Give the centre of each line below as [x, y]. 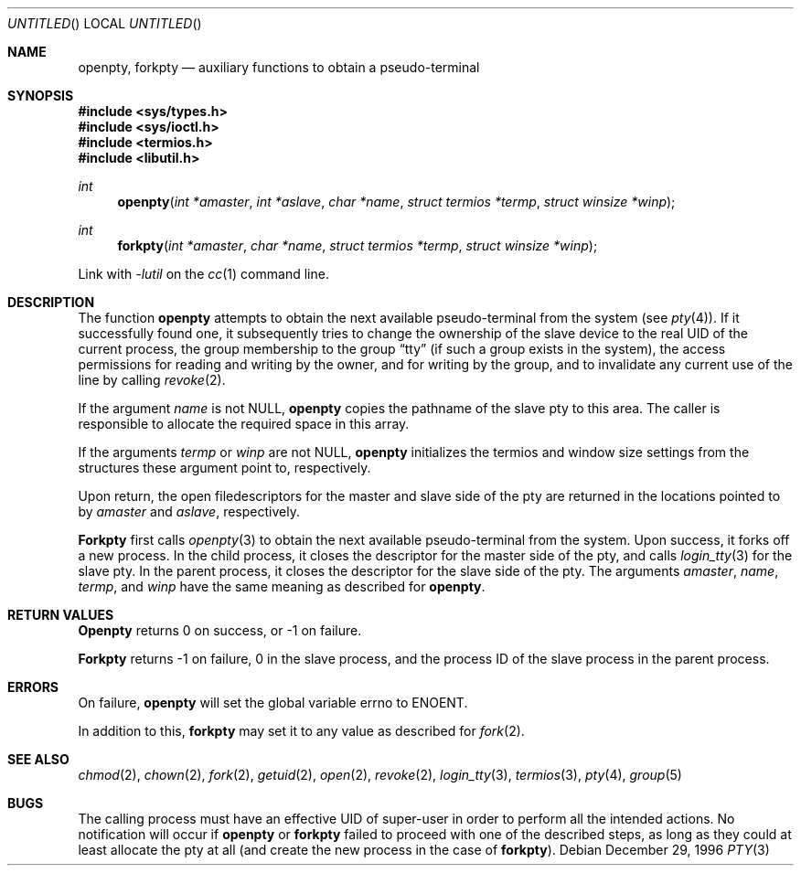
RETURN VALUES [61, 615]
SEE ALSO [38, 759]
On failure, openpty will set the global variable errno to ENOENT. [273, 703]
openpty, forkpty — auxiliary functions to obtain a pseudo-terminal [279, 67]
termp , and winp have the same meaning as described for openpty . [282, 586]
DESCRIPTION [51, 302]
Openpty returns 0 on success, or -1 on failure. [220, 630]
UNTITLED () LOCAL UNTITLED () [105, 23]
